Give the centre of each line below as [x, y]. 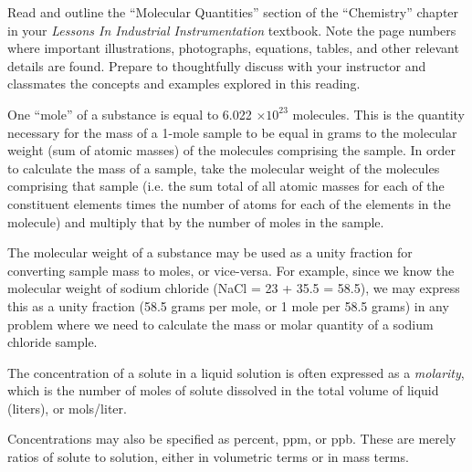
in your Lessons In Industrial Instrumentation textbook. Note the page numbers [232, 30]
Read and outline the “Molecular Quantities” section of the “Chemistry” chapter [233, 12]
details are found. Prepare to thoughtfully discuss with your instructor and [217, 65]
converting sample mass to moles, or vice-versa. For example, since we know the [231, 270]
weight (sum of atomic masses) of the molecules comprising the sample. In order [231, 150]
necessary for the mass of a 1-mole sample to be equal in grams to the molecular [232, 132]
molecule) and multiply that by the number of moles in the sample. [196, 221]
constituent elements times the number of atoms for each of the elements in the [229, 203]
